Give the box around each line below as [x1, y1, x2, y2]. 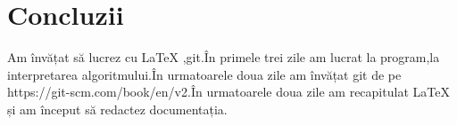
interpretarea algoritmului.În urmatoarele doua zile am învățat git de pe [7, 65, 402, 83]
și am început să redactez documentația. [7, 99, 228, 118]
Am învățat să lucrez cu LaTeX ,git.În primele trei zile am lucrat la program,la [7, 48, 440, 66]
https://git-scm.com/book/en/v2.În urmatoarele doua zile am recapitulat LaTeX [7, 82, 450, 101]
